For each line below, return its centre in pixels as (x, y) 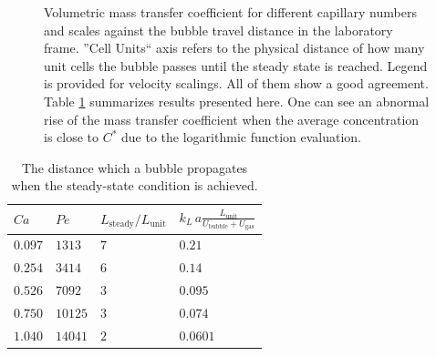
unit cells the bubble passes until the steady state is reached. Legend (236, 65)
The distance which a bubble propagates (135, 167)
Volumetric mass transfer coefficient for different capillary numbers (230, 12)
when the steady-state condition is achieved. (135, 185)
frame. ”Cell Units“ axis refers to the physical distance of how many (234, 48)
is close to (72, 137)
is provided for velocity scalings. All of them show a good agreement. (236, 83)
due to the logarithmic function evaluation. (242, 137)
